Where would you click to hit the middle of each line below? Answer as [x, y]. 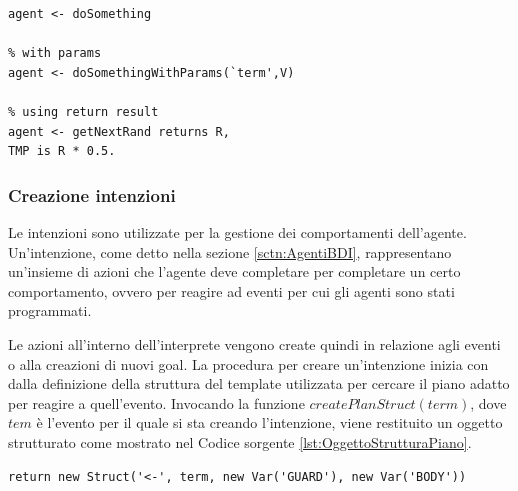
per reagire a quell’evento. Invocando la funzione [156, 402]
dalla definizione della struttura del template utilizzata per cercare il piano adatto [259, 383]
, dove [488, 402]
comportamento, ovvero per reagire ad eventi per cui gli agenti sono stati [231, 290]
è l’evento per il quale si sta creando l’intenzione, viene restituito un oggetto [269, 422]
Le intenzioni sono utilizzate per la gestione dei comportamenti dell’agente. [237, 231]
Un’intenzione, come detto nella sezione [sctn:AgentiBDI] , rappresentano [230, 251]
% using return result [83, 111]
